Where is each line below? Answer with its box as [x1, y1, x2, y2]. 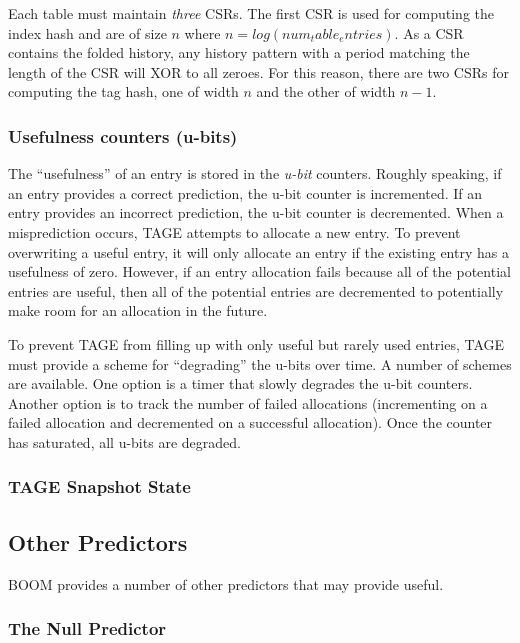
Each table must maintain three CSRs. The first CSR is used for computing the [8, 3, 494, 23]
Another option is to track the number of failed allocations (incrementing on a [8, 392, 488, 413]
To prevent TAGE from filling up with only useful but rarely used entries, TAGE [8, 333, 505, 354]
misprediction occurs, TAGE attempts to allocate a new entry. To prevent [8, 221, 461, 242]
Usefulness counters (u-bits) [8, 123, 238, 148]
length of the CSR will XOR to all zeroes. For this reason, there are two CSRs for [8, 61, 510, 82]
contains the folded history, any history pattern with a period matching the [8, 42, 470, 63]
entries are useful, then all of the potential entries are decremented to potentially [8, 280, 504, 301]
